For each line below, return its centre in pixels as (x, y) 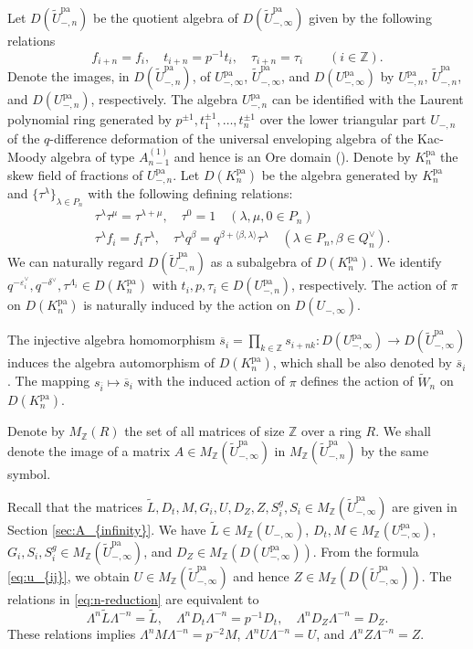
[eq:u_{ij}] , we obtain (68, 575)
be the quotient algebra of (166, 17)
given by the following (370, 17)
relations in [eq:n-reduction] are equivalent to (133, 598)
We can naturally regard (76, 262)
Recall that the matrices (75, 506)
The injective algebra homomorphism (111, 340)
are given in (425, 506)
